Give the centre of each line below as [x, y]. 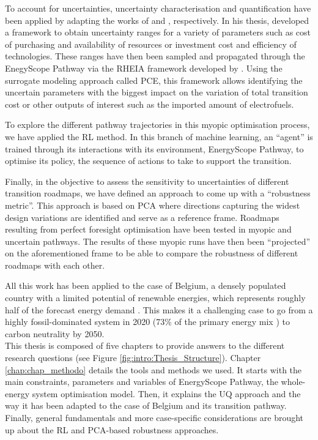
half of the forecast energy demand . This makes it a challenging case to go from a [159, 309]
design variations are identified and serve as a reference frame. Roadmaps [142, 217]
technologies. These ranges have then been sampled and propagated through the [155, 56]
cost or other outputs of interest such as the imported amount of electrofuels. [150, 104]
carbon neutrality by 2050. [55, 333]
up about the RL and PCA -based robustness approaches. [112, 429]
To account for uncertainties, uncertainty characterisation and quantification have [158, 8]
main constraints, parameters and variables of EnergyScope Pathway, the [142, 382]
